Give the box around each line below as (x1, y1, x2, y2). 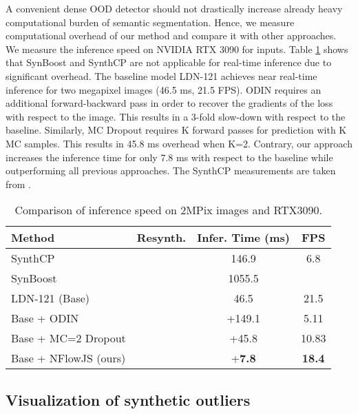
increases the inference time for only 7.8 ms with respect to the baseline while (6, 149, 333, 164)
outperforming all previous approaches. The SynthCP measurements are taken (6, 163, 336, 178)
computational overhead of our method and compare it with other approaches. (6, 28, 337, 43)
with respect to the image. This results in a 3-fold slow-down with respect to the (6, 109, 346, 123)
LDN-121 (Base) (11, 290, 90, 307)
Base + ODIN (11, 310, 79, 327)
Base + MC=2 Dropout (11, 330, 126, 346)
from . (6, 176, 32, 191)
